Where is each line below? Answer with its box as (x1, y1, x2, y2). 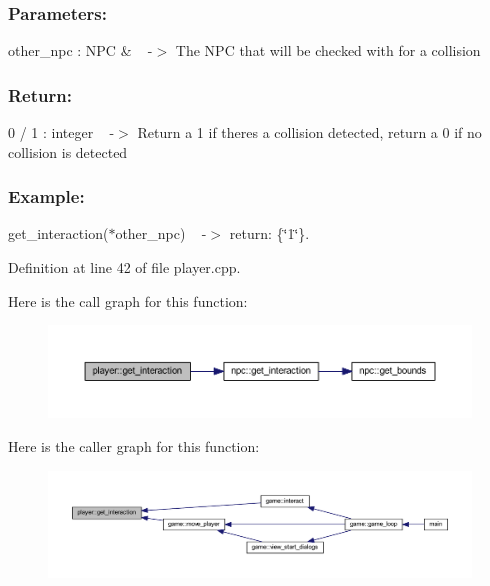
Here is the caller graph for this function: (8, 436, 260, 457)
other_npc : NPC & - (8, 40, 153, 61)
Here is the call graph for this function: (8, 290, 248, 311)
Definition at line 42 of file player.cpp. (8, 257, 241, 278)
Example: (8, 184, 85, 209)
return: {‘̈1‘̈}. (229, 223, 310, 244)
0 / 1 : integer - (8, 122, 115, 143)
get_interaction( (8, 223, 109, 244)
